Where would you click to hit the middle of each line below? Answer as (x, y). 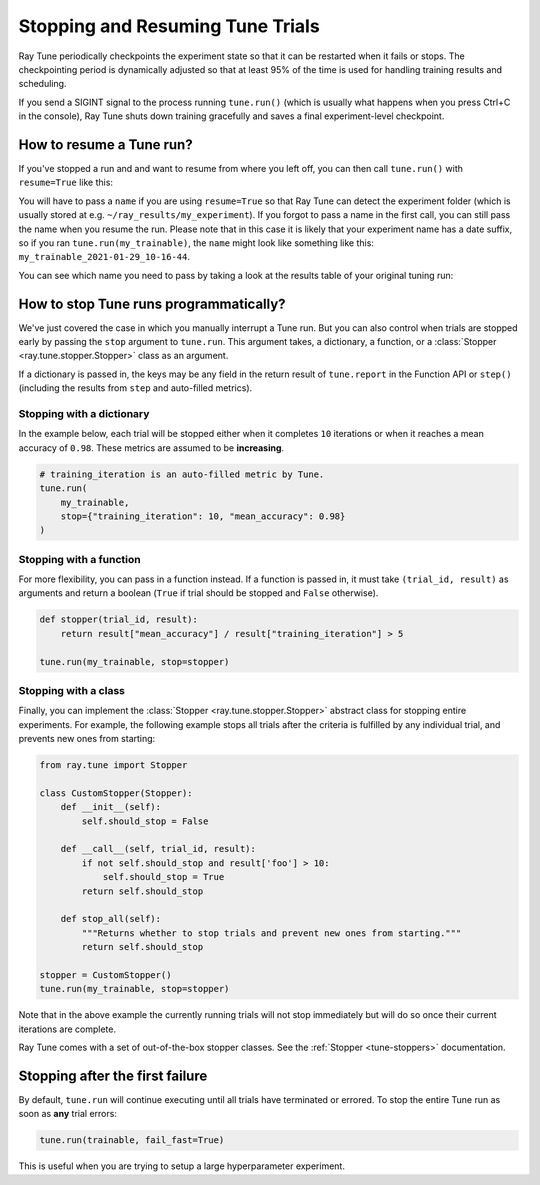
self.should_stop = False (145, 821)
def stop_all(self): (111, 919)
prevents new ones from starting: (87, 739)
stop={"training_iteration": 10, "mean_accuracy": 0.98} (203, 516)
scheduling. (42, 84)
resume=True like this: (66, 182)
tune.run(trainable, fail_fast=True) (132, 1140)
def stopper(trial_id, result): (119, 619)
